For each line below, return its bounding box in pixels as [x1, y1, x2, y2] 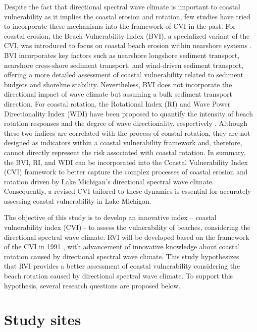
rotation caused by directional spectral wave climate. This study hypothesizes [4, 251, 239, 261]
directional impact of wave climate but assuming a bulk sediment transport [4, 89, 232, 99]
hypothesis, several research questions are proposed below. [4, 280, 181, 290]
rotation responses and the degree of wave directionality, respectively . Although [4, 118, 248, 128]
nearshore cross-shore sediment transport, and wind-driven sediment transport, [4, 59, 244, 70]
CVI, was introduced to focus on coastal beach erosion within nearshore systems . [4, 40, 252, 51]
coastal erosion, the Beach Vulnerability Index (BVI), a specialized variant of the [4, 30, 250, 41]
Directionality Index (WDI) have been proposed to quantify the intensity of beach [4, 108, 253, 118]
